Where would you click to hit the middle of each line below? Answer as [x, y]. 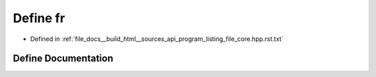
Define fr [39, 18]
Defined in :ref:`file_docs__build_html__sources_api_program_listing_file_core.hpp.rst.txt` [157, 39]
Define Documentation [63, 59]
